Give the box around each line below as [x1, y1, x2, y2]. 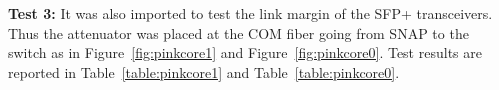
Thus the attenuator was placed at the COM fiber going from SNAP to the [8, 22, 469, 43]
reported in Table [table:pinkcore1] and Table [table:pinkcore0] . [8, 61, 400, 82]
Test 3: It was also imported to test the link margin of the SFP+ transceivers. [8, 3, 493, 23]
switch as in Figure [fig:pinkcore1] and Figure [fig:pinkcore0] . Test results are [8, 42, 482, 63]
